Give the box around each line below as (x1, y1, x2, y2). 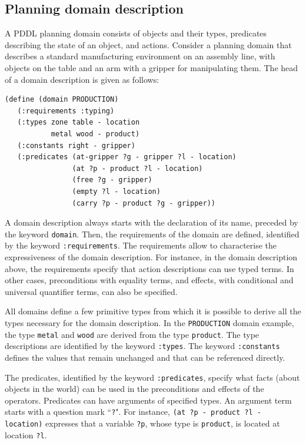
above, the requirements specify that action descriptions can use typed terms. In (5, 262, 294, 274)
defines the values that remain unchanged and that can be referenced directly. (5, 351, 285, 363)
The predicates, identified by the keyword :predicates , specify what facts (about (5, 371, 300, 383)
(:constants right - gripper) (17, 141, 135, 150)
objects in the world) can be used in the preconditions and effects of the (5, 382, 264, 395)
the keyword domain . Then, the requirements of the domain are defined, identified (5, 227, 300, 240)
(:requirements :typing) (17, 106, 115, 115)
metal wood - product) (51, 129, 140, 138)
